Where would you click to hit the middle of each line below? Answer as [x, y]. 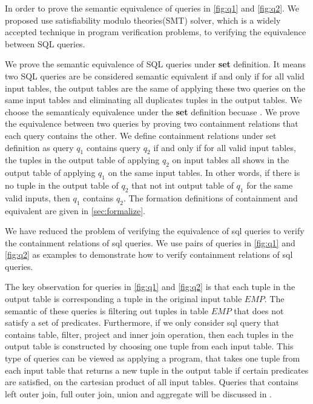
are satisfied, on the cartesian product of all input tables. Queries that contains [152, 382]
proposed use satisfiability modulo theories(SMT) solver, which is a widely [143, 20]
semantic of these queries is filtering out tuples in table [107, 310]
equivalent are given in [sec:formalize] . [75, 210]
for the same [270, 185]
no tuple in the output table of [62, 185]
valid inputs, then [38, 197]
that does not [259, 310]
